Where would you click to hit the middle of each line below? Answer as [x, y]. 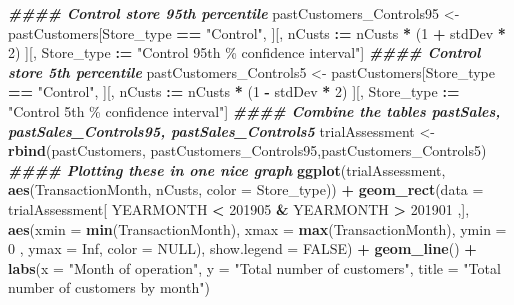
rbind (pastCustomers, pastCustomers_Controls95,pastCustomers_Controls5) [247, 150]
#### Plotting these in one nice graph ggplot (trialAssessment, [227, 169]
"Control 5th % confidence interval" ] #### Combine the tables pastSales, [254, 110]
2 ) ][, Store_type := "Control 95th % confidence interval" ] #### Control [244, 52]
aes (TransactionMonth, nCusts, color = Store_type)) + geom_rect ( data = [246, 189]
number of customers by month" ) [109, 287]
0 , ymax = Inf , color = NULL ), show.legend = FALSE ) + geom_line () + [242, 248]
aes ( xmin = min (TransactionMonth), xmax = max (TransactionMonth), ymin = [257, 228]
